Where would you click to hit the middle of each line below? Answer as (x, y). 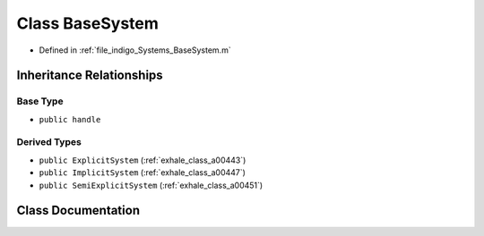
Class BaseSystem (87, 23)
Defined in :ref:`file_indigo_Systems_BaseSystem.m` (135, 50)
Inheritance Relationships (90, 76)
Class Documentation (78, 211)
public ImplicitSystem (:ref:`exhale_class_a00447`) (143, 173)
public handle (70, 119)
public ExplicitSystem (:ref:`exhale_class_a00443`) (143, 160)
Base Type (40, 101)
